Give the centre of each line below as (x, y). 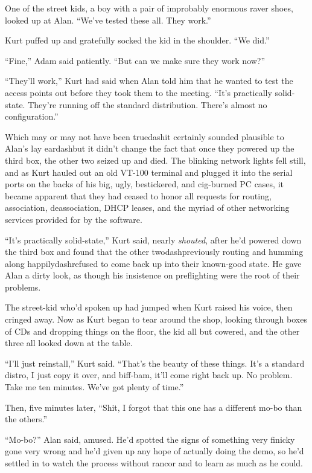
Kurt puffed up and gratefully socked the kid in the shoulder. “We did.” (137, 40)
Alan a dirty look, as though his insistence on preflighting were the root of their (152, 275)
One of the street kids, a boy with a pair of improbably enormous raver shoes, (149, 8)
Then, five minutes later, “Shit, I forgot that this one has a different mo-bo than (154, 407)
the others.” (26, 419)
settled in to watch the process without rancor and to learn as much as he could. (154, 463)
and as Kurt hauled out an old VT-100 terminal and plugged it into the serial (149, 172)
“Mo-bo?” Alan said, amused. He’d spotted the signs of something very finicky (150, 439)
